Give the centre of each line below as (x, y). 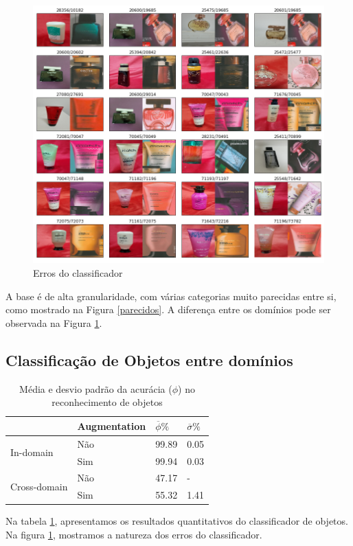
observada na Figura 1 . (54, 322)
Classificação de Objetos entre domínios (149, 360)
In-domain (32, 452)
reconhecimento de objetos (107, 402)
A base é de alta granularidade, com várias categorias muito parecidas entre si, (171, 296)
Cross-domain (39, 486)
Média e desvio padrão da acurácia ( (96, 388)
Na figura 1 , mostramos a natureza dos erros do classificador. (134, 534)
